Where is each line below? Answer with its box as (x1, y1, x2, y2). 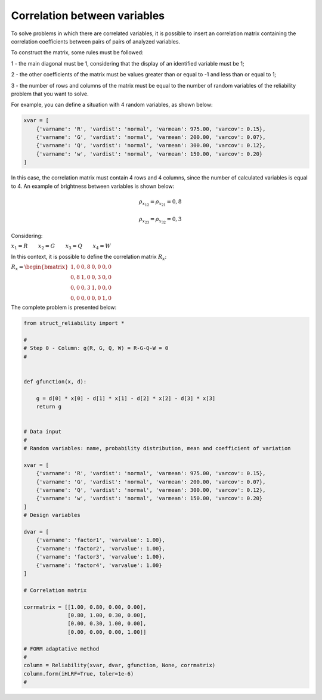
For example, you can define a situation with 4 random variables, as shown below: (11, 101, 213, 109)
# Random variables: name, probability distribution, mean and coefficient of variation (23, 445, 292, 452)
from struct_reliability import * (23, 320, 125, 327)
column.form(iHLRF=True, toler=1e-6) (23, 670, 134, 677)
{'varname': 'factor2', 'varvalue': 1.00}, (36, 545, 165, 552)
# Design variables (23, 512, 80, 519)
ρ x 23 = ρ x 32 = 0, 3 (138, 215, 182, 225)
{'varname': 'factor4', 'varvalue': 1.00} (36, 562, 162, 569)
